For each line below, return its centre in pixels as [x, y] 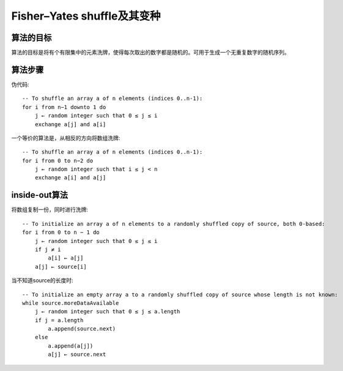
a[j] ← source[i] [61, 267]
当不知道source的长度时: [42, 280]
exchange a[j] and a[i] [70, 124]
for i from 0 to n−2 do [58, 160]
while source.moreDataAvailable [71, 303]
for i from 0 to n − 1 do [61, 232]
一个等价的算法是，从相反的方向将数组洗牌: [66, 138]
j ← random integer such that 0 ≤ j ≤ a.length [107, 312]
